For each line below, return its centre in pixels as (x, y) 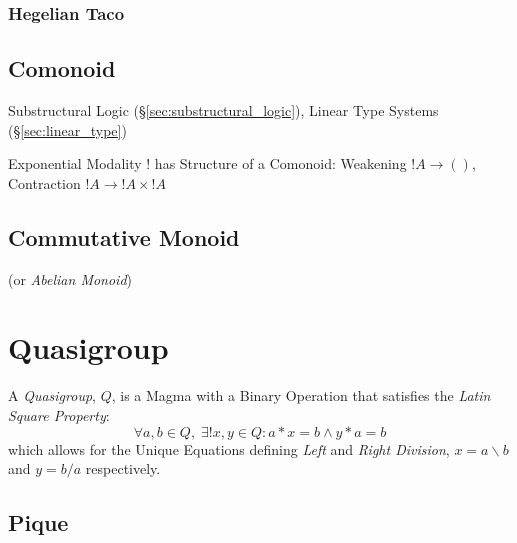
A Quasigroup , (52, 395)
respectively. (123, 468)
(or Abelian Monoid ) (70, 278)
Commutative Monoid (124, 236)
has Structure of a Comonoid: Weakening (280, 163)
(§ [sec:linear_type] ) (67, 129)
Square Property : (59, 414)
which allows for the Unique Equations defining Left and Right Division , (229, 448)
